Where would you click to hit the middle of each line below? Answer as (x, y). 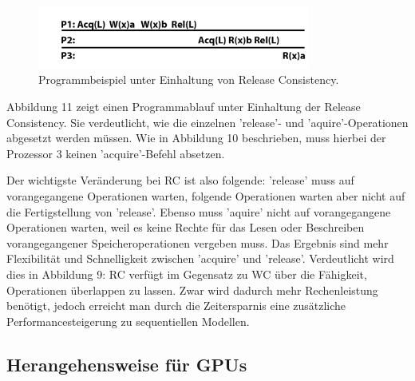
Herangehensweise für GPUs (127, 364)
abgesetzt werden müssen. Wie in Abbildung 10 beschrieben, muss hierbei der (196, 138)
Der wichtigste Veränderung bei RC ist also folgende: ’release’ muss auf (180, 180)
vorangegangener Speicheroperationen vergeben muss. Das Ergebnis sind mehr (198, 242)
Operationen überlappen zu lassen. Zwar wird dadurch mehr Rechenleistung (192, 290)
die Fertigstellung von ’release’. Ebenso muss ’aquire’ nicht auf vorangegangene (199, 211)
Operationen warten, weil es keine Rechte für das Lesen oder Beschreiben (186, 227)
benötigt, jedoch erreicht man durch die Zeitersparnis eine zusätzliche (176, 306)
